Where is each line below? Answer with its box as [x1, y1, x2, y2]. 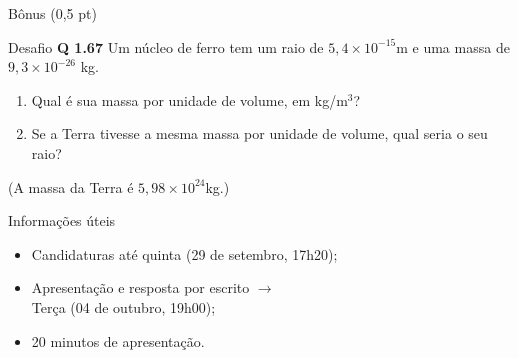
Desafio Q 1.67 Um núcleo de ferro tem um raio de [8, 36, 324, 57]
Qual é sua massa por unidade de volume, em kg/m [31, 89, 348, 110]
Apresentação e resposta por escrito [31, 277, 250, 298]
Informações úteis [8, 210, 116, 231]
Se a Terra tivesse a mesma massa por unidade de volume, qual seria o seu [31, 123, 488, 144]
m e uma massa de [396, 36, 510, 57]
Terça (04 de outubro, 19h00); [31, 296, 216, 317]
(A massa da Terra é [8, 176, 134, 197]
